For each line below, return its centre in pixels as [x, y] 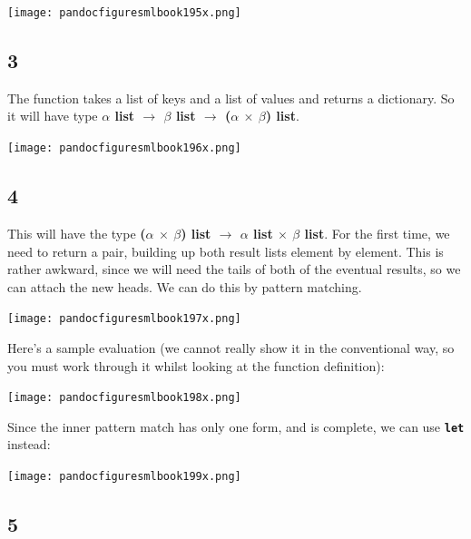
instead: [29, 444]
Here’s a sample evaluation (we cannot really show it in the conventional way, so [231, 347]
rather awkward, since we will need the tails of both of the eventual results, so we [234, 269]
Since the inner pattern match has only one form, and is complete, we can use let [236, 426]
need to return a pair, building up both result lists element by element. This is [226, 251]
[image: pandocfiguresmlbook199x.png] [124, 477]
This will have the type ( [77, 233]
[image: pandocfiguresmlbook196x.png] [124, 148]
